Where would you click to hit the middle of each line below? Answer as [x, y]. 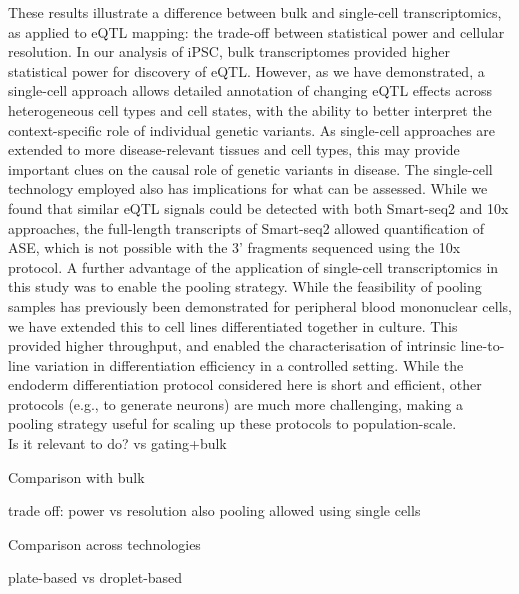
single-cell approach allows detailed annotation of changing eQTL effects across [250, 90]
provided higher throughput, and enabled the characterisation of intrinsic [232, 345]
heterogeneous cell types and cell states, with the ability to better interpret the [250, 109]
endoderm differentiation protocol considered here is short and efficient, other [245, 384]
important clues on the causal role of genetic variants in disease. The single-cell [250, 168]
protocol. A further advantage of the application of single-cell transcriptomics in [253, 266]
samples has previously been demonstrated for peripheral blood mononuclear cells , [260, 305]
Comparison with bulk [76, 476]
